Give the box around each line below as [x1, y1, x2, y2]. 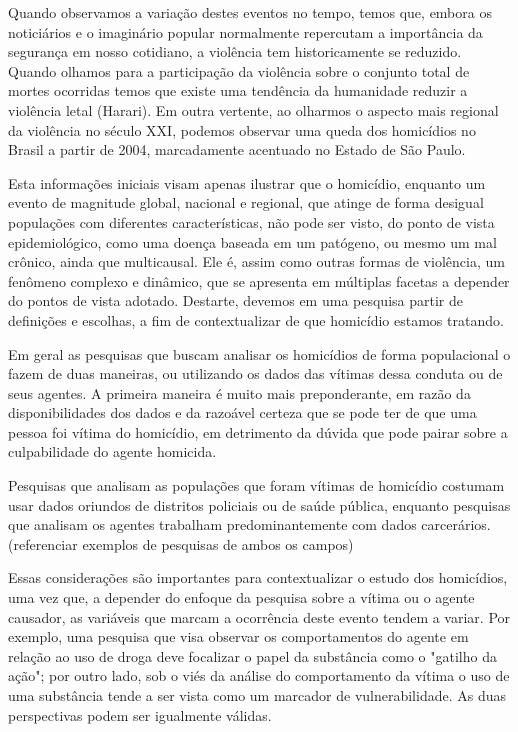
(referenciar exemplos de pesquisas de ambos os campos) [8, 533, 354, 554]
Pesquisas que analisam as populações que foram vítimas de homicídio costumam [8, 475, 505, 496]
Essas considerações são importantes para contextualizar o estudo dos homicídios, [8, 567, 508, 588]
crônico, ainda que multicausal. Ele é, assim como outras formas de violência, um [8, 251, 505, 272]
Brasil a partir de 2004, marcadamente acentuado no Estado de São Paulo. [8, 139, 466, 160]
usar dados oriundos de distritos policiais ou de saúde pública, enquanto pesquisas [8, 494, 511, 515]
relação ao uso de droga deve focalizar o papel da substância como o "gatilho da [8, 645, 497, 666]
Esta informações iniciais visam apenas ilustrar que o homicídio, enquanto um [8, 172, 486, 193]
